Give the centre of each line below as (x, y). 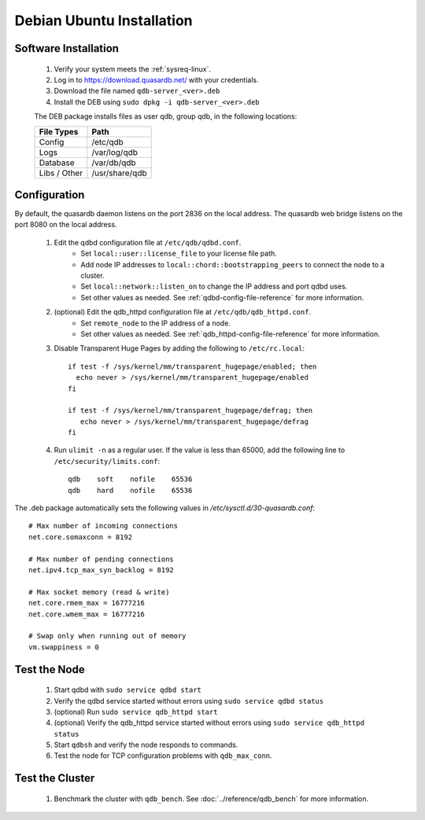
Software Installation (67, 48)
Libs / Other (61, 173)
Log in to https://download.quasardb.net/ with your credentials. (156, 79)
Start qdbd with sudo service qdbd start (128, 690)
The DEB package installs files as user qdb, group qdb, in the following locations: (166, 116)
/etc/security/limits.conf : (107, 461)
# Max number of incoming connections (103, 526)
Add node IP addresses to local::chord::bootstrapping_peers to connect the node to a (233, 264)
